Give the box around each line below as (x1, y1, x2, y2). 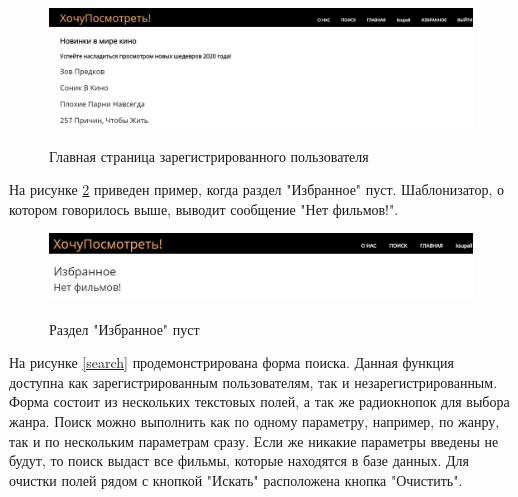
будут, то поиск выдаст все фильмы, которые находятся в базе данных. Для (9, 450, 469, 471)
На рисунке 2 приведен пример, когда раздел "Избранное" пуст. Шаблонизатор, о (9, 179, 505, 200)
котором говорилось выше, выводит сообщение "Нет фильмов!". (9, 198, 399, 219)
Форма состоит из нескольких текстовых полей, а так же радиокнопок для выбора (9, 391, 510, 412)
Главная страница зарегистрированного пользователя (49, 145, 369, 166)
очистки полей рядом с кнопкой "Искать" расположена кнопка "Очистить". (9, 469, 463, 490)
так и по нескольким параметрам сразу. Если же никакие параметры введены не (9, 430, 499, 451)
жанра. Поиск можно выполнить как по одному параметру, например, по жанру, (9, 410, 500, 431)
